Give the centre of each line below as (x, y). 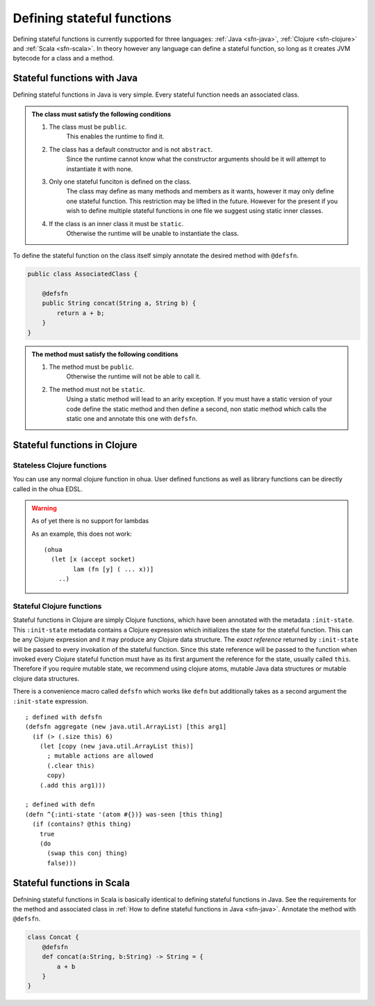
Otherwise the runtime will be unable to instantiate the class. (153, 233)
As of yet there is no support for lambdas (90, 521)
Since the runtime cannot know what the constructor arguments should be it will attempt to (196, 159)
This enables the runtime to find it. (115, 136)
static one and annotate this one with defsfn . (132, 418)
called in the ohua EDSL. (48, 489)
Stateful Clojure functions (57, 607)
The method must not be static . (97, 389)
